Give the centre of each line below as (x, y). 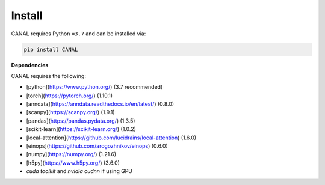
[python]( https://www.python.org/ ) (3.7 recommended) (94, 87)
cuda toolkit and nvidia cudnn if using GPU (79, 171)
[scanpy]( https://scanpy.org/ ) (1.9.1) (70, 112)
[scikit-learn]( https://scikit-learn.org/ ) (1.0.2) (81, 129)
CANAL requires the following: (49, 76)
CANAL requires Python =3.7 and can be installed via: (79, 34)
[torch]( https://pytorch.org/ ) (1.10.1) (70, 96)
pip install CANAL (51, 49)
